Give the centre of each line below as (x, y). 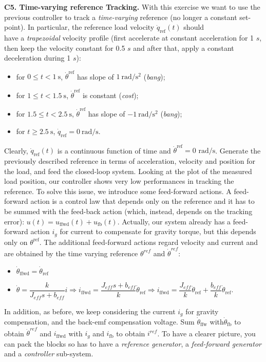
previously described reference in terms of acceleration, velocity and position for (130, 161)
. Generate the (238, 150)
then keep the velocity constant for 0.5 (65, 47)
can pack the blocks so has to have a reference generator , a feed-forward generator (133, 343)
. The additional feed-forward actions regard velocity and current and (149, 242)
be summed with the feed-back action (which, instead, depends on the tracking (128, 211)
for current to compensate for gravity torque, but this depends (158, 231)
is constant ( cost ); (110, 95)
